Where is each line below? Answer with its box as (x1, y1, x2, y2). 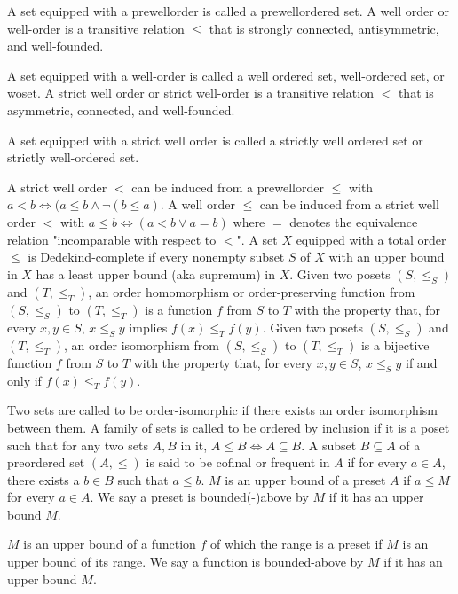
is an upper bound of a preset (225, 470, 386, 488)
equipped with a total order (296, 230, 446, 248)
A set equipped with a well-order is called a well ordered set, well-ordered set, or (7, 66, 445, 84)
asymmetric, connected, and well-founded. (7, 100, 235, 119)
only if (7, 371, 42, 389)
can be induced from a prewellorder (131, 177, 324, 196)
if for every (347, 453, 407, 472)
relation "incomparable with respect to (7, 230, 217, 248)
